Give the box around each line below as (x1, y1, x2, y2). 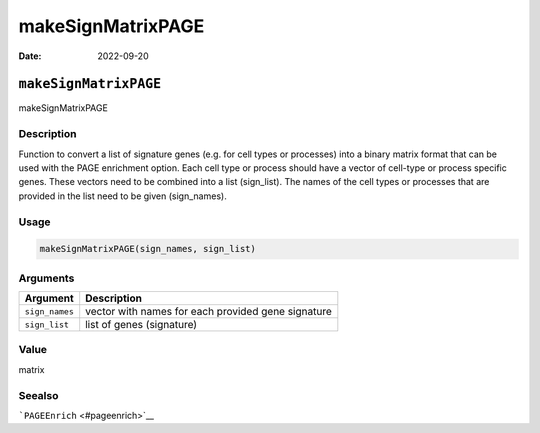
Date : (18, 50, 42, 62)
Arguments (18, 271, 75, 285)
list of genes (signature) (85, 318, 198, 332)
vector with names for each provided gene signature (85, 305, 332, 319)
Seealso (18, 388, 59, 402)
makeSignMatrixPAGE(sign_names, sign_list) (39, 243, 257, 255)
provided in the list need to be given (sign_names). (18, 190, 227, 202)
